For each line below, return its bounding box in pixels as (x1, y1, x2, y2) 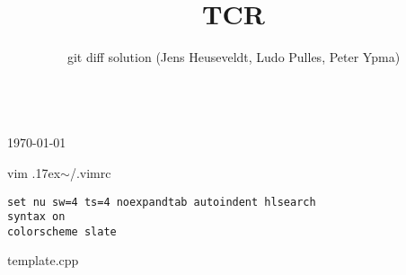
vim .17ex (7, 163, 61, 182)
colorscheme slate (7, 225, 117, 238)
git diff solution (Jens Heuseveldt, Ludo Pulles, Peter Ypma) (66, 48, 401, 67)
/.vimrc (69, 163, 111, 182)
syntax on (7, 210, 66, 224)
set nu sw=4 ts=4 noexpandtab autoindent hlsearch (7, 195, 316, 208)
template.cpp (7, 251, 79, 270)
